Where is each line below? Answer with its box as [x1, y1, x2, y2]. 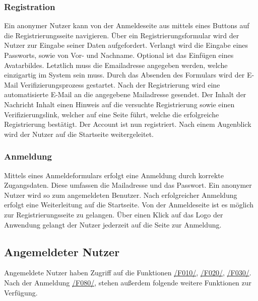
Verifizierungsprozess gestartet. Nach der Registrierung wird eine [20, 79, 220, 90]
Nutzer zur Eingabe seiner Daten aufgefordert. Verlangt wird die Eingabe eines [4, 40, 248, 50]
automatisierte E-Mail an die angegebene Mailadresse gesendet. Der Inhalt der [4, 89, 246, 100]
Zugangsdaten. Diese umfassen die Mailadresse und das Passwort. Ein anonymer [4, 180, 252, 190]
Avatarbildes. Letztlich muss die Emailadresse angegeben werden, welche [4, 59, 228, 70]
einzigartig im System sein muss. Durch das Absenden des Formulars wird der [4, 69, 245, 80]
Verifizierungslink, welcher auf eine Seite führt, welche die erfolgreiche [4, 109, 219, 119]
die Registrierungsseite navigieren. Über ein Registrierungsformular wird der [4, 30, 239, 40]
